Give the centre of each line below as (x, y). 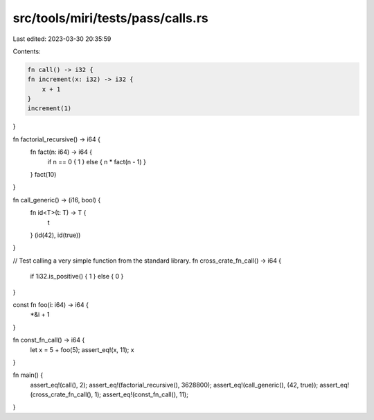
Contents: (27, 51)
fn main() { (28, 375)
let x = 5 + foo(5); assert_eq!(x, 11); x (82, 349)
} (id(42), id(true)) (55, 235)
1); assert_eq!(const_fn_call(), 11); (141, 394)
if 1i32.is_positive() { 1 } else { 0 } (77, 277)
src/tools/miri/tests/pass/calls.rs (110, 18)
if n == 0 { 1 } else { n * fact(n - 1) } (97, 161)
